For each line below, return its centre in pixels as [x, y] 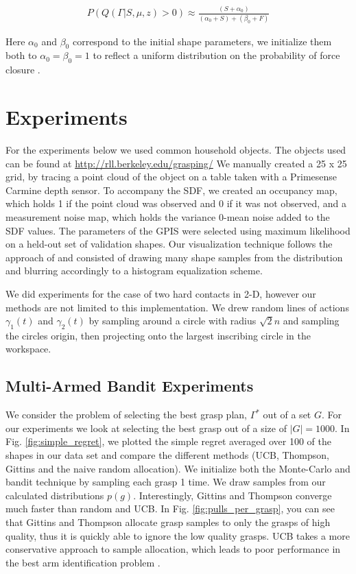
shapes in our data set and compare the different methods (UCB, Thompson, [168, 455]
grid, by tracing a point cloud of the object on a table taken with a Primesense [171, 177]
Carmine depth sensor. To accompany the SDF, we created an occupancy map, [171, 190]
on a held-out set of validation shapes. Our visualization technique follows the [169, 244]
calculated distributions [55, 495]
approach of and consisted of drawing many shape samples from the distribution [174, 257]
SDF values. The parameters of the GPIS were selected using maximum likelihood [178, 230]
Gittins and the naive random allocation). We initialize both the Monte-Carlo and [178, 468]
